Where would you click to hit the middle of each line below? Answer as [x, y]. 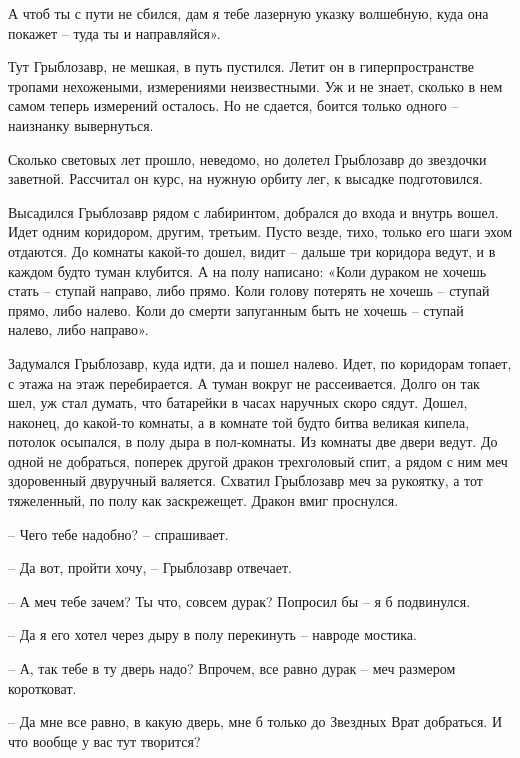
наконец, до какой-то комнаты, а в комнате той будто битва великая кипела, [239, 421]
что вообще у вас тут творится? [104, 740]
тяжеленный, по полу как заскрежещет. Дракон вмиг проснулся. [203, 500]
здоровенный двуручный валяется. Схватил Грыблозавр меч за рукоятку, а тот [245, 480]
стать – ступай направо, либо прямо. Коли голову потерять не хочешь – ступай [249, 290]
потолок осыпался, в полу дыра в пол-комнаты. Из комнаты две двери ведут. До [253, 441]
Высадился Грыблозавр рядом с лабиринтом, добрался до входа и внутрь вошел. [253, 211]
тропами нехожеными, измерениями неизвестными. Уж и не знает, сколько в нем [255, 85]
